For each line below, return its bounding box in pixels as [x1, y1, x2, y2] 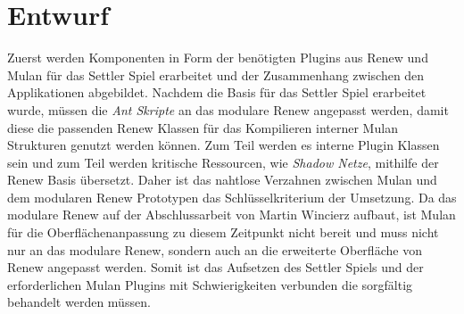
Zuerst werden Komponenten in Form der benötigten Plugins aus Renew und [7, 48, 428, 67]
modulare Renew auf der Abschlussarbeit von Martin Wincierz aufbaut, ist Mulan [7, 205, 456, 224]
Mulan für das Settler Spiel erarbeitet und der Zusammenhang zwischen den [7, 65, 425, 84]
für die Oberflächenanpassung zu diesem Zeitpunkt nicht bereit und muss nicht [7, 223, 439, 242]
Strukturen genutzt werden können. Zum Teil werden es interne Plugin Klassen [7, 136, 440, 154]
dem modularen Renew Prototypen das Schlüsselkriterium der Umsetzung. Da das [7, 187, 457, 206]
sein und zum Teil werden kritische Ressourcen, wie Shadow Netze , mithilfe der [7, 153, 439, 171]
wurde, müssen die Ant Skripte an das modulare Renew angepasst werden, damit [7, 100, 449, 119]
